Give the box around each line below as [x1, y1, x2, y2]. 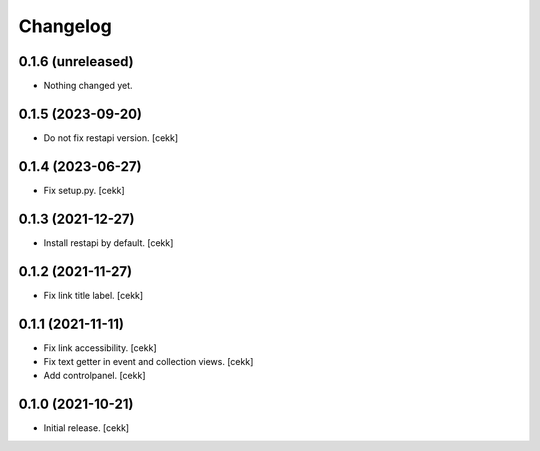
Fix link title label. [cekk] [43, 289, 144, 301]
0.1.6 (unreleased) [18, 53, 134, 70]
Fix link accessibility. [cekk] [43, 341, 157, 354]
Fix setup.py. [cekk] [43, 184, 125, 196]
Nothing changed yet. [43, 80, 134, 92]
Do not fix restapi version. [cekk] [43, 131, 179, 144]
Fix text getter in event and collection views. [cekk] [43, 355, 254, 367]
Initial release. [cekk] [43, 422, 130, 434]
